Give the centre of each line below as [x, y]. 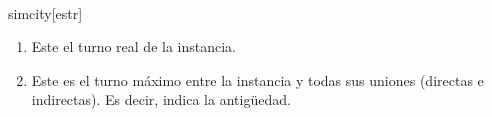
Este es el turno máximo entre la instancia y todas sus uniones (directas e [257, 79]
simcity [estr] [45, 12]
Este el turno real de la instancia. [134, 46]
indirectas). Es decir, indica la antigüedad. [161, 99]
